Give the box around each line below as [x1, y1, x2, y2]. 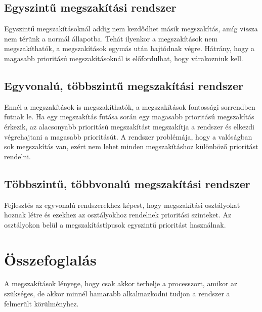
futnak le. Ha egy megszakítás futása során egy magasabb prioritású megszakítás [4, 111, 254, 122]
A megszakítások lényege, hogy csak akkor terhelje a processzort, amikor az [4, 278, 238, 289]
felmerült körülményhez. [4, 298, 79, 308]
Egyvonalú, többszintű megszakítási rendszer [4, 77, 243, 93]
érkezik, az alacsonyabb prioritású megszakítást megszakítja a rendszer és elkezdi [4, 121, 254, 131]
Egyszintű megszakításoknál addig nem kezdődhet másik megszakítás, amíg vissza [4, 23, 258, 34]
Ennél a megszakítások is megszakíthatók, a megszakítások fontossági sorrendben [4, 101, 255, 112]
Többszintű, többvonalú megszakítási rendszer [4, 175, 250, 191]
